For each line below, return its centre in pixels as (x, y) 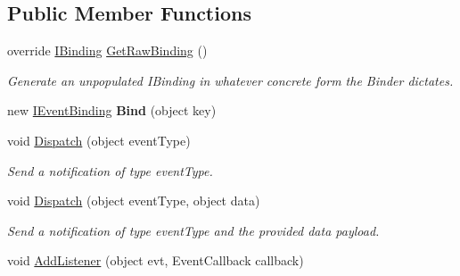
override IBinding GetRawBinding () (107, 50)
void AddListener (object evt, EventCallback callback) (156, 260)
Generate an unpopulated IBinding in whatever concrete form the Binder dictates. (230, 80)
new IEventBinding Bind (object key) (112, 110)
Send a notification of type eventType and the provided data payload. (193, 230)
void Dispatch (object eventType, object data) (134, 201)
